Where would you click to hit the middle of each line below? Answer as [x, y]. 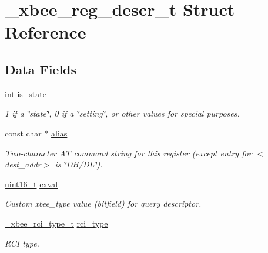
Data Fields [41, 69]
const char [23, 133]
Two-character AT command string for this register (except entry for [128, 153]
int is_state [26, 93]
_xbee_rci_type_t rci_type [56, 223]
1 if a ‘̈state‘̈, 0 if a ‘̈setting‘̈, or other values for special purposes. [122, 113]
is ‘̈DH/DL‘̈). [79, 164]
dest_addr [23, 164]
